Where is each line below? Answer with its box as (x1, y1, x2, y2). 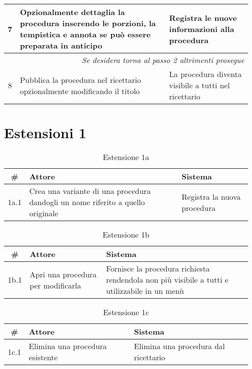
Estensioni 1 (4, 123, 87, 143)
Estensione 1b (102, 229, 150, 241)
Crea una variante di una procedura (29, 185, 151, 197)
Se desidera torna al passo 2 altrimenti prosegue (81, 54, 244, 65)
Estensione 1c (103, 306, 149, 318)
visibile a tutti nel (169, 80, 230, 91)
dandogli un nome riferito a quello (29, 196, 145, 208)
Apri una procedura (30, 268, 97, 280)
